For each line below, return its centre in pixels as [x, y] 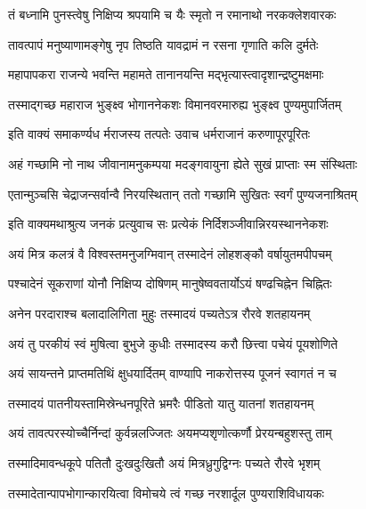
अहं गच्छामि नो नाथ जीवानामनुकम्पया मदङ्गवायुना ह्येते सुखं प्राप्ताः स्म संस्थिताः [183, 163]
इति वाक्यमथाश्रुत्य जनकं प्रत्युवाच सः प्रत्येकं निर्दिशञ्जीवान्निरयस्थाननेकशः [168, 224]
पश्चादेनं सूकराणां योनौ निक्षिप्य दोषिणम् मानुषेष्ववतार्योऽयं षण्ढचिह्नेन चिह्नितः [170, 283]
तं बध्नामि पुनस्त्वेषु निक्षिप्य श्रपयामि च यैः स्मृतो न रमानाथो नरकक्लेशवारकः [172, 14]
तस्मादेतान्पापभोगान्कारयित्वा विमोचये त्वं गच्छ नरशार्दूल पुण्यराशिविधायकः [166, 493]
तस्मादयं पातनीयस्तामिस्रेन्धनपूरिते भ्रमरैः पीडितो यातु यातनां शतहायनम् [161, 403]
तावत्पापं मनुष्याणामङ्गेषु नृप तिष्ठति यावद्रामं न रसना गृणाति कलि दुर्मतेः [163, 44]
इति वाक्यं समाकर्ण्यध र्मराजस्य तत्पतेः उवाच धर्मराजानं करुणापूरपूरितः [159, 134]
